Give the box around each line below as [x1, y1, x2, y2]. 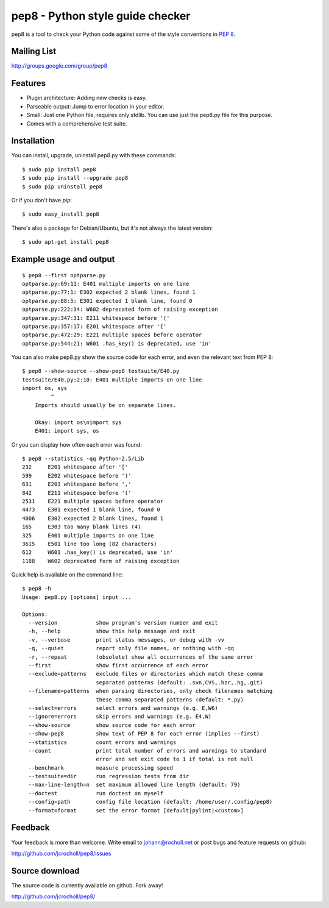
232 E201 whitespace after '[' [22, 464, 129, 470]
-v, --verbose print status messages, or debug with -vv [28, 636, 225, 643]
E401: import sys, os [34, 427, 100, 434]
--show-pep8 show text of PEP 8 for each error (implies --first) [28, 730, 260, 737]
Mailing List [11, 46, 57, 57]
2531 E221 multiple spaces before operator [22, 497, 164, 505]
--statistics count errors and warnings [28, 739, 177, 746]
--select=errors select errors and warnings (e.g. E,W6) [28, 704, 219, 711]
